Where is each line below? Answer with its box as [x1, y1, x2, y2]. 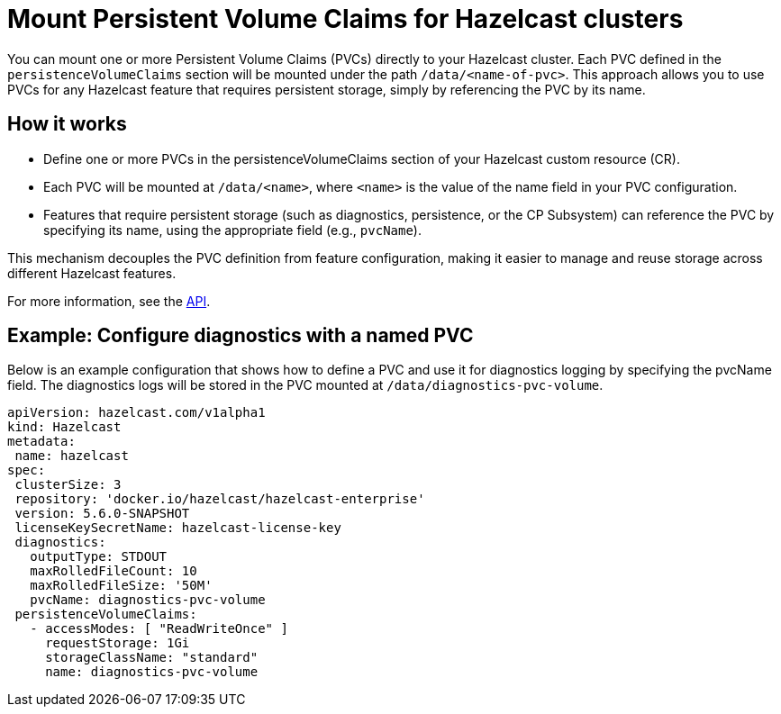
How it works [7, 113, 127, 136]
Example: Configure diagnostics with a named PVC [7, 324, 474, 348]
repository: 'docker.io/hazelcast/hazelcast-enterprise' [14, 492, 425, 507]
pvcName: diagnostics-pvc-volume [30, 592, 266, 608]
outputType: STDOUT [30, 549, 168, 565]
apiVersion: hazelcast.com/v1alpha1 [7, 405, 266, 420]
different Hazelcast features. [7, 265, 177, 281]
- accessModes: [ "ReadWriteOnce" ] [30, 621, 288, 637]
